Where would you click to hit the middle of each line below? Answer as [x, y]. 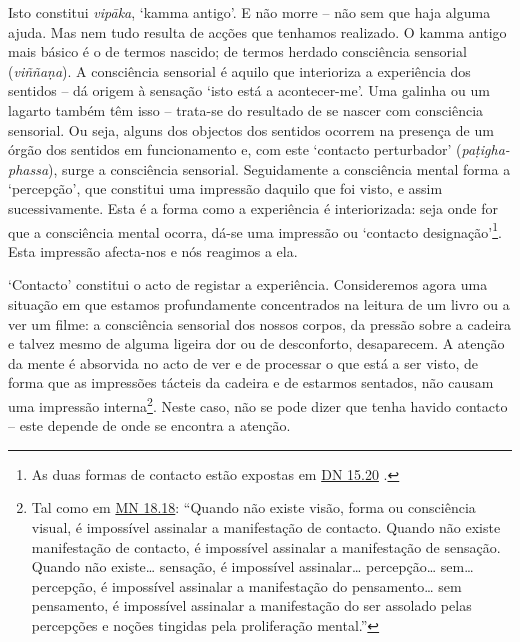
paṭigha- [485, 149]
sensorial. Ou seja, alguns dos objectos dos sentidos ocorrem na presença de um [251, 129]
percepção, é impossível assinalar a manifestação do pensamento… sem [246, 585]
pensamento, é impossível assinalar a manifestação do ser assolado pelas [251, 605]
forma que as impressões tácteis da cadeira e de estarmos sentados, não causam [251, 382]
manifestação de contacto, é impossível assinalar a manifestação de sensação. [266, 546]
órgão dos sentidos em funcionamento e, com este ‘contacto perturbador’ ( [235, 149]
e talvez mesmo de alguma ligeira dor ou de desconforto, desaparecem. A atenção [256, 343]
